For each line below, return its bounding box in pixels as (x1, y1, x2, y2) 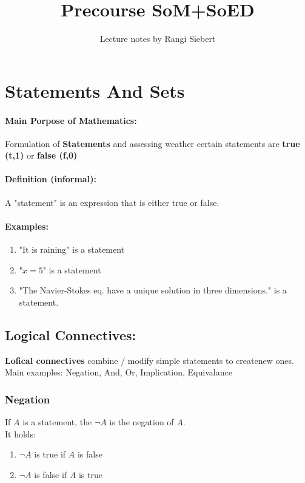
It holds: (5, 427, 36, 440)
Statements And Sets (5, 78, 185, 103)
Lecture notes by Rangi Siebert (99, 32, 216, 45)
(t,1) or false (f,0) (5, 149, 78, 162)
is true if (34, 448, 66, 461)
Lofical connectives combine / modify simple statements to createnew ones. (5, 354, 294, 366)
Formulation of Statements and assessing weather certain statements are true (5, 137, 300, 149)
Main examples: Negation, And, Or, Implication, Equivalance (5, 366, 232, 379)
